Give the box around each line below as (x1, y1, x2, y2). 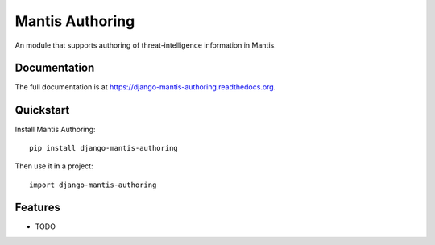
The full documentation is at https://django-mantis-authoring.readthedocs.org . (14, 82, 276, 92)
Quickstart (14, 103, 70, 117)
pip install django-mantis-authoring (29, 143, 179, 152)
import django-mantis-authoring (29, 180, 157, 189)
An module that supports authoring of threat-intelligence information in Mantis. (14, 40, 277, 50)
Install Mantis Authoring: (14, 125, 96, 135)
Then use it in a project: (14, 161, 93, 171)
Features (14, 201, 60, 214)
